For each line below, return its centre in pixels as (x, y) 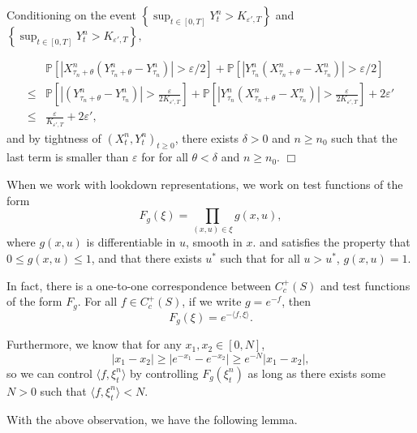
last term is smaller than (68, 157)
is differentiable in (131, 242)
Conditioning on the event (71, 15)
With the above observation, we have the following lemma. (152, 419)
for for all (165, 157)
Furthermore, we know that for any (94, 344)
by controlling (164, 373)
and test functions (365, 285)
